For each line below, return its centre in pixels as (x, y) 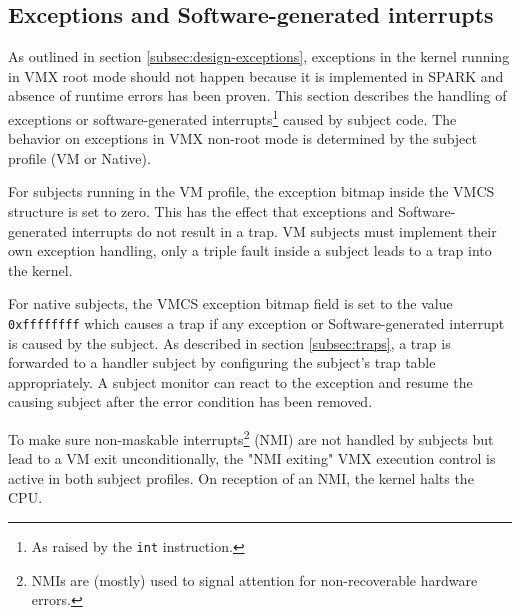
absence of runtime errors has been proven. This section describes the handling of (257, 95)
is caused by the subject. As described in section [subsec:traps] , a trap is (229, 342)
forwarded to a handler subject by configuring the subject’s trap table (222, 362)
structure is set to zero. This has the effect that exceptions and (201, 211)
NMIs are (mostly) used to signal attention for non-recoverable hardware (254, 579)
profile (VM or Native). (79, 157)
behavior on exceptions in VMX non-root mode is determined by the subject (242, 138)
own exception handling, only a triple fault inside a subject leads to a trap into (250, 250)
